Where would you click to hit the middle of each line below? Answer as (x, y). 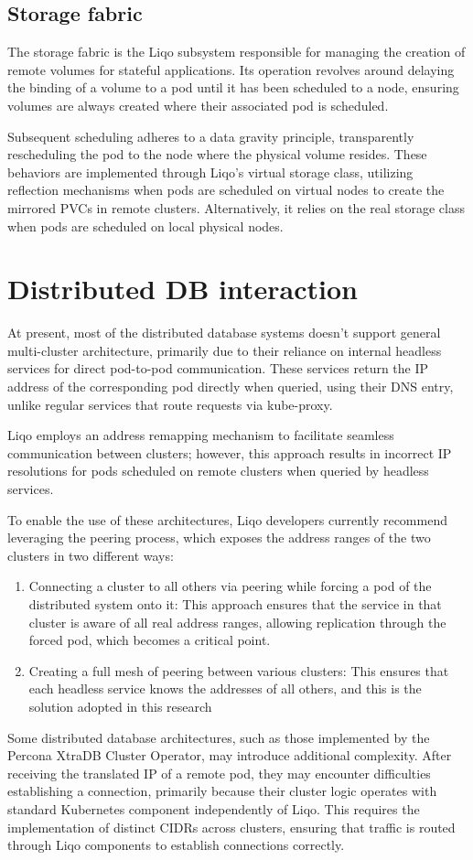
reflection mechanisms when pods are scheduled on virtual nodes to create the (226, 190)
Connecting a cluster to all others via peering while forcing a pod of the (230, 586)
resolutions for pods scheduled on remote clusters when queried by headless (218, 471)
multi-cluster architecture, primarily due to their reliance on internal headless (225, 350)
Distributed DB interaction (183, 289)
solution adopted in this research (120, 706)
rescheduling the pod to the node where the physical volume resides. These (217, 154)
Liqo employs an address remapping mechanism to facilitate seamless (201, 435)
